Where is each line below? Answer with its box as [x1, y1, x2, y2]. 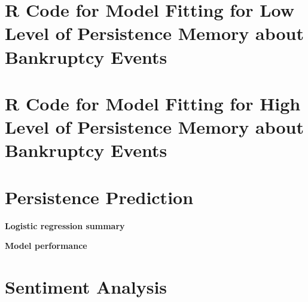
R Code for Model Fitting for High [5, 91, 301, 115]
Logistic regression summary [5, 219, 125, 232]
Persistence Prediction [5, 184, 194, 209]
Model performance [5, 239, 87, 252]
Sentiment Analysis [5, 275, 167, 298]
